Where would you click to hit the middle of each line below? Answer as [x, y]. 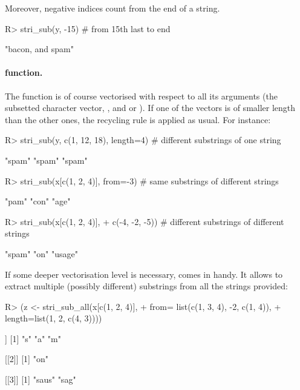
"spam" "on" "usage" [42, 253]
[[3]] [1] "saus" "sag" [41, 379]
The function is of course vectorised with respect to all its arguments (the [141, 96]
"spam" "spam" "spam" [46, 160]
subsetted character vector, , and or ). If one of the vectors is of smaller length [150, 108]
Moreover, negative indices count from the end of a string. [112, 8]
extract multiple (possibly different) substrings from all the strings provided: [146, 286]
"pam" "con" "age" [38, 201]
